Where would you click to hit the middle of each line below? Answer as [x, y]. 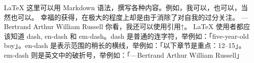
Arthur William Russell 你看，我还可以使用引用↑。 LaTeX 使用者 [135, 26]
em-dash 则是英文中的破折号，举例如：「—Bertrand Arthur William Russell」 [124, 55]
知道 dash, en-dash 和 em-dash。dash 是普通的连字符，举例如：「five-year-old [130, 36]
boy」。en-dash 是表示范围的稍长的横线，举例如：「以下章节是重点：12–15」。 [125, 45]
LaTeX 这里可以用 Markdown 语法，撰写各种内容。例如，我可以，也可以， [123, 7]
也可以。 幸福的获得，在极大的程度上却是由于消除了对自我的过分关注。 [125, 17]
